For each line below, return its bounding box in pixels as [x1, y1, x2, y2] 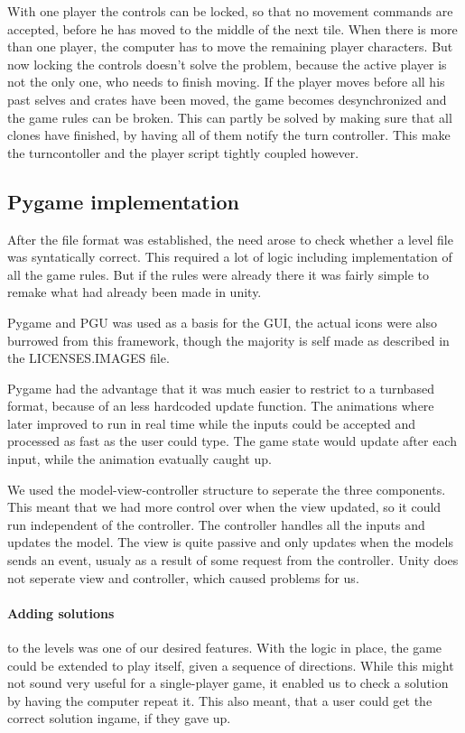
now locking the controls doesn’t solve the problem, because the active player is [7, 54, 447, 73]
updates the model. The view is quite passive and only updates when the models [7, 533, 453, 552]
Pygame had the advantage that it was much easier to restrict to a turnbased [7, 378, 435, 397]
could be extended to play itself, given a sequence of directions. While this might [7, 655, 454, 674]
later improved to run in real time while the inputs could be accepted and [7, 413, 416, 432]
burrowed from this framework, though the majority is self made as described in [7, 330, 450, 349]
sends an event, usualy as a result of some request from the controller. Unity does [7, 551, 459, 570]
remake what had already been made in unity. [7, 283, 262, 302]
